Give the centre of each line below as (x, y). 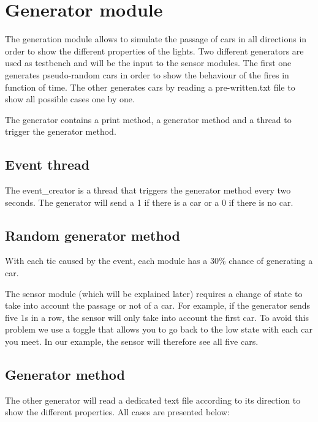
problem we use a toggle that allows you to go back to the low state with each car (159, 329)
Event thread (47, 164)
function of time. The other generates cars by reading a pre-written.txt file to (150, 87)
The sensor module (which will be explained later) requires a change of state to (154, 293)
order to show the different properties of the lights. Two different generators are (154, 51)
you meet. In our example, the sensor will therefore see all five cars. (132, 341)
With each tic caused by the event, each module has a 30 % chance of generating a (159, 261)
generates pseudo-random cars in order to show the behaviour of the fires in (147, 74)
